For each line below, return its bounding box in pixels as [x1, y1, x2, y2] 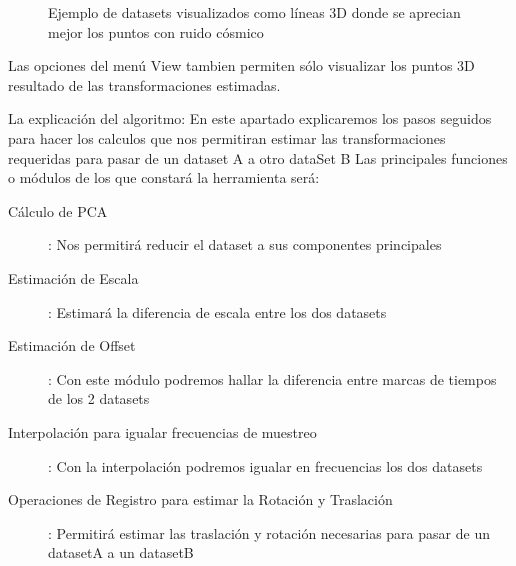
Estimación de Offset [8, 335, 136, 356]
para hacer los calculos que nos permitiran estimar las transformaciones [8, 127, 446, 148]
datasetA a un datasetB [48, 542, 194, 563]
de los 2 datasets [48, 388, 150, 409]
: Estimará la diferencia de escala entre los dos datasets [48, 301, 387, 322]
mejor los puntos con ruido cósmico [48, 21, 264, 42]
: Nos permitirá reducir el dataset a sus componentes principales [48, 234, 442, 255]
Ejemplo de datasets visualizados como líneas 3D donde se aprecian [48, 2, 461, 22]
